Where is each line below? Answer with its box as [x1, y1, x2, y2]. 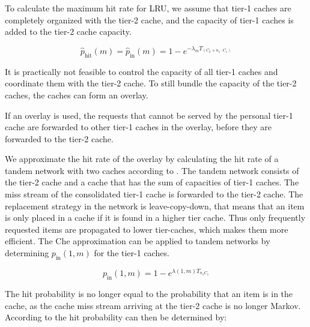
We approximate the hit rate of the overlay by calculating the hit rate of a [5, 152, 279, 165]
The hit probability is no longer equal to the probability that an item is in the [5, 287, 293, 300]
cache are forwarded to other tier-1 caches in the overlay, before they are [5, 121, 272, 133]
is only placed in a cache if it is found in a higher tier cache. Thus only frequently [5, 211, 306, 224]
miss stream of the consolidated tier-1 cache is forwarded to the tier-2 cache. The [5, 188, 303, 200]
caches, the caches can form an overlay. [5, 88, 148, 101]
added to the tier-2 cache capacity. [5, 25, 132, 38]
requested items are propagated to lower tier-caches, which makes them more [5, 223, 288, 235]
